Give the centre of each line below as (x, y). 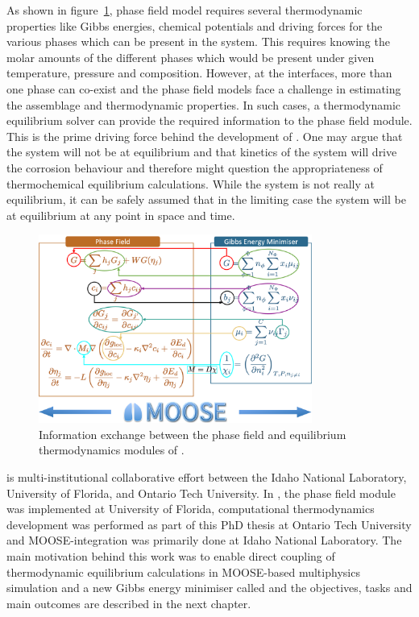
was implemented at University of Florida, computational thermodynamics (191, 509)
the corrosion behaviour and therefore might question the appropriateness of (195, 167)
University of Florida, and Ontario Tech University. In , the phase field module (201, 493)
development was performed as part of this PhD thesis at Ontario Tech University (209, 524)
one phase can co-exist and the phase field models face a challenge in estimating (204, 88)
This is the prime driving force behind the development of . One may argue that (205, 136)
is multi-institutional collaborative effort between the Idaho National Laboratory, (207, 476)
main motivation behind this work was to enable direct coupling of (171, 555)
